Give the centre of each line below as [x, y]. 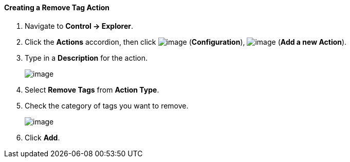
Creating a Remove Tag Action [57, 7]
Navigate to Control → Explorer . [79, 26]
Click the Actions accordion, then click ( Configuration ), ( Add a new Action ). [186, 42]
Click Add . [42, 137]
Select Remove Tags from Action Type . [92, 89]
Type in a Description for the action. [86, 58]
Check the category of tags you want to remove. [107, 105]
